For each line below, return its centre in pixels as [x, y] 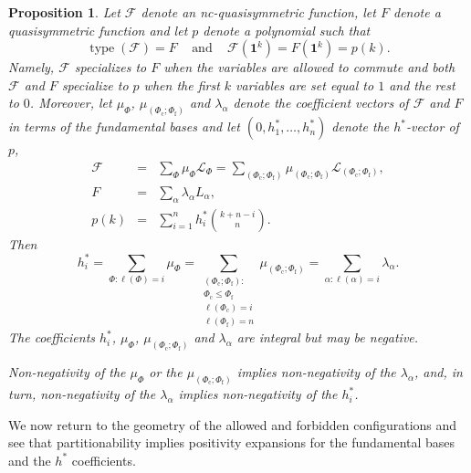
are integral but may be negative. [328, 337]
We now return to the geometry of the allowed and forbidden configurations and [233, 424]
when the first [182, 84]
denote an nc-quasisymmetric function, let [258, 12]
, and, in [439, 372]
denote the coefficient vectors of [321, 103]
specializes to [110, 67]
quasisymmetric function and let [98, 30]
